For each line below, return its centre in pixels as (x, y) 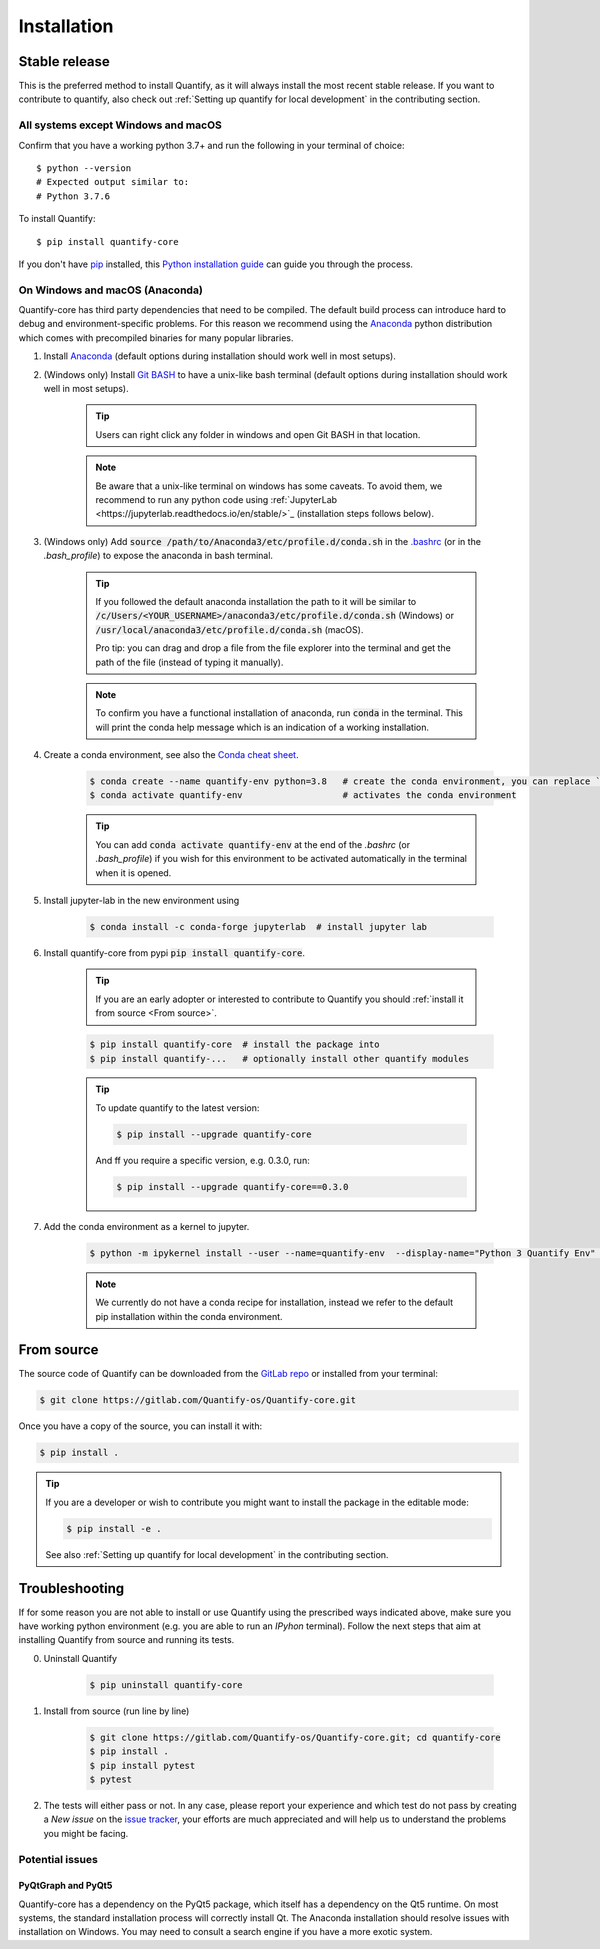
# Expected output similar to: (113, 182)
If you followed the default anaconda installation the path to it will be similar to (256, 601)
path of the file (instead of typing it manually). (189, 662)
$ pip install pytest (142, 1765)
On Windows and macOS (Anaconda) (111, 290)
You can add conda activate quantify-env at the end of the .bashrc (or (252, 844)
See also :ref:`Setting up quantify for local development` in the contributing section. (217, 1554)
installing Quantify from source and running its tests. (126, 1640)
